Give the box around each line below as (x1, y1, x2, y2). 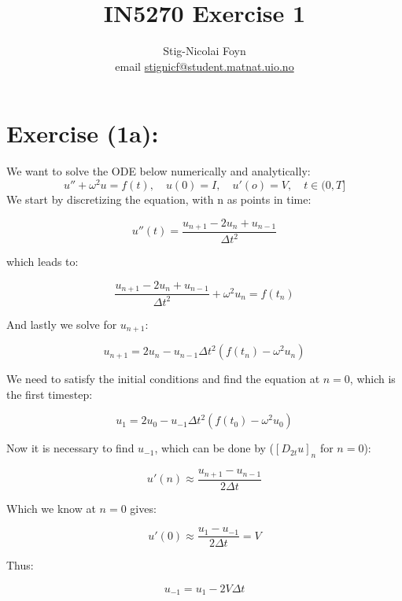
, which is (349, 371, 396, 387)
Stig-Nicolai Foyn (163, 42, 246, 59)
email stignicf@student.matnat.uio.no (115, 57, 294, 74)
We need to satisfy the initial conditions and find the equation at (6, 371, 320, 387)
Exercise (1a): (6, 117, 159, 149)
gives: (130, 500, 157, 516)
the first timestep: (6, 385, 93, 402)
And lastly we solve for (6, 315, 117, 332)
